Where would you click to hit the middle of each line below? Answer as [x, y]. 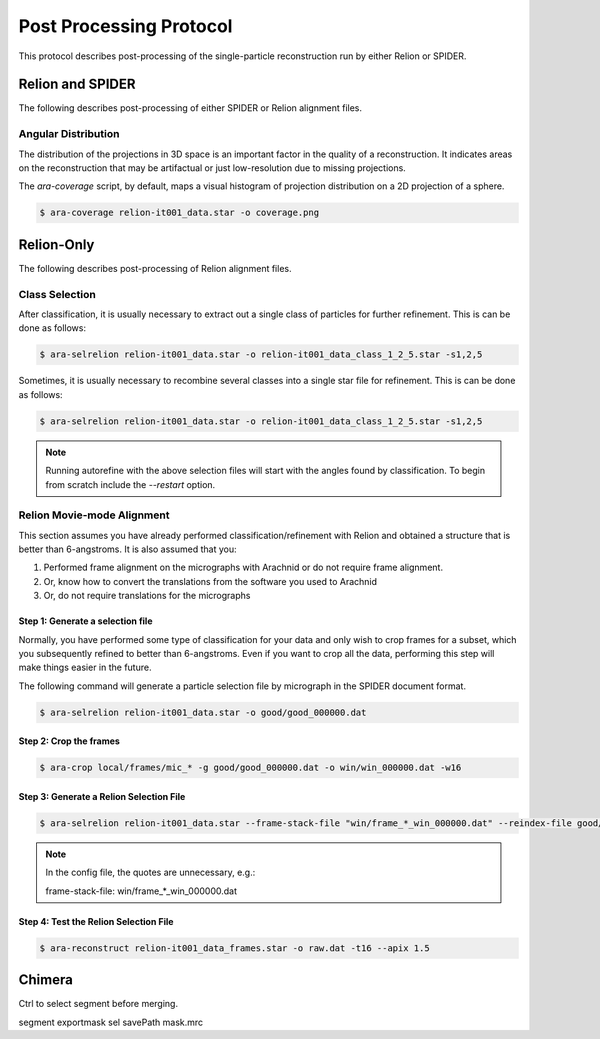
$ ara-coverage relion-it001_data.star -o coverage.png [179, 213]
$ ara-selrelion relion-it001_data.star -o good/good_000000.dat [203, 712]
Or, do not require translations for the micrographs [147, 596]
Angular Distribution [69, 134]
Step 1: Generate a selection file [85, 621]
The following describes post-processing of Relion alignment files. [155, 268]
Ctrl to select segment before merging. [98, 1004]
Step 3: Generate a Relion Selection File [102, 796]
